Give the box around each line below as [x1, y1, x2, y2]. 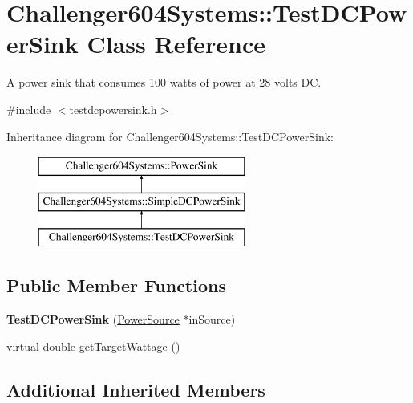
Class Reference [87, 27, 265, 60]
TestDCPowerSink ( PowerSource [6, 311, 180, 328]
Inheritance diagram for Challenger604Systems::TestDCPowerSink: [6, 128, 334, 145]
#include [6, 100, 51, 117]
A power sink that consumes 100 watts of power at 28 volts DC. [6, 74, 322, 91]
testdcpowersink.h [69, 100, 157, 117]
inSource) [188, 311, 236, 328]
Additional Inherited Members [6, 377, 265, 401]
